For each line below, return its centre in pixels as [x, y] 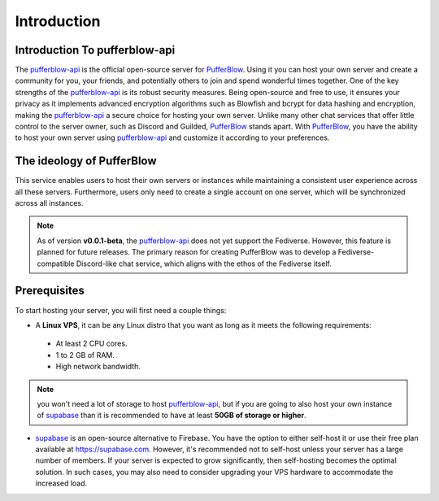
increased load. [61, 483]
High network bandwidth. [98, 367]
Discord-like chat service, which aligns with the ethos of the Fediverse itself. [204, 264]
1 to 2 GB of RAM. [85, 355]
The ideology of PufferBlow [86, 161]
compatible [56, 264]
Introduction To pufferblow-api [95, 50]
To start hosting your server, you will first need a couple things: [121, 310]
